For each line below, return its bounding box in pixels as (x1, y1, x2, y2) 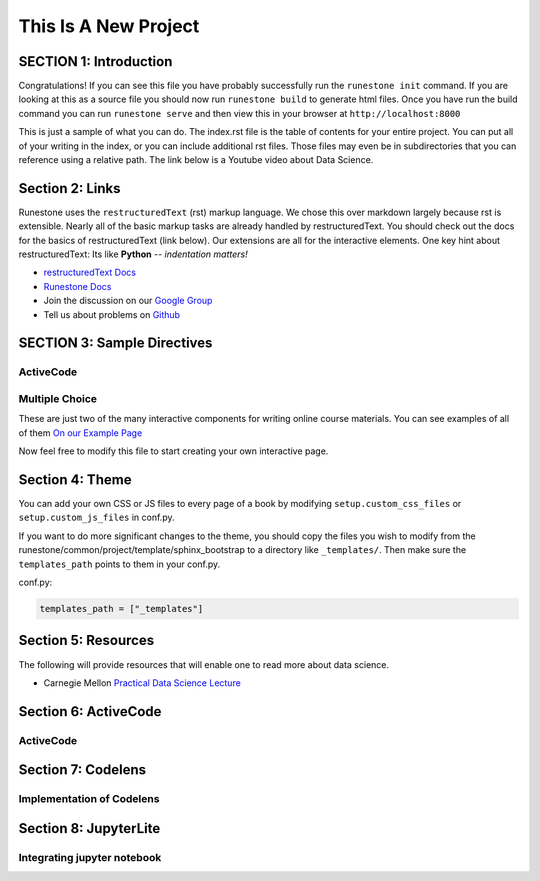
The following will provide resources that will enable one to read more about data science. (18, 658, 390, 670)
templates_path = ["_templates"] (39, 603, 204, 614)
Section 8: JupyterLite (18, 820, 161, 837)
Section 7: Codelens (18, 761, 147, 779)
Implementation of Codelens (18, 792, 160, 806)
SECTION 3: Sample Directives (18, 335, 213, 352)
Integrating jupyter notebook (18, 850, 162, 864)
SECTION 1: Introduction (18, 53, 173, 70)
